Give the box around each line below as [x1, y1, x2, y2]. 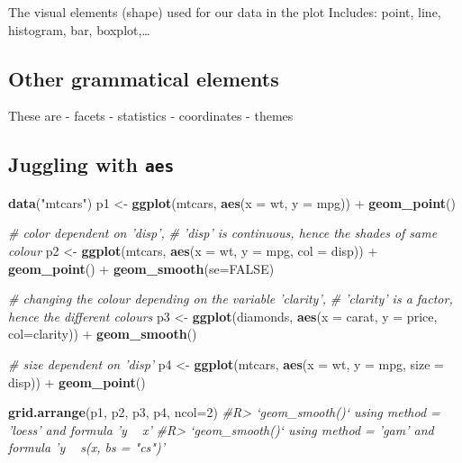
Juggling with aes [8, 150, 175, 178]
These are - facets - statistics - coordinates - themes [8, 106, 294, 125]
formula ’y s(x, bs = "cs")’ [8, 438, 165, 457]
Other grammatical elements [8, 64, 279, 92]
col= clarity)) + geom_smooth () [8, 324, 197, 343]
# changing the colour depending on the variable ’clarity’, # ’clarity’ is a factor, [8, 289, 453, 308]
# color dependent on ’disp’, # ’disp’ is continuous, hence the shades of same [8, 223, 438, 242]
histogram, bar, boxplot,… [8, 20, 150, 39]
